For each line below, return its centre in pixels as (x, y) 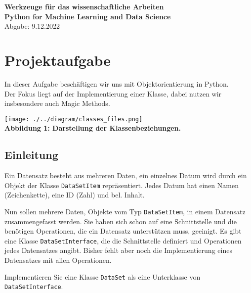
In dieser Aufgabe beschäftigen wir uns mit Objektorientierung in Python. (117, 83)
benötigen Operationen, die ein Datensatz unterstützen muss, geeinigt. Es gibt (123, 231)
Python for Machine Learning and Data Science (88, 16)
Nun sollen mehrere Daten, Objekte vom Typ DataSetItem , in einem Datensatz (125, 211)
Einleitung (31, 155)
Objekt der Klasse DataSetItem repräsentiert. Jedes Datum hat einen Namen (122, 185)
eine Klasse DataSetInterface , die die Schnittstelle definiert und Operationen (123, 240)
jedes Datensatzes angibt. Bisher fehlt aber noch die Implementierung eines (118, 250)
